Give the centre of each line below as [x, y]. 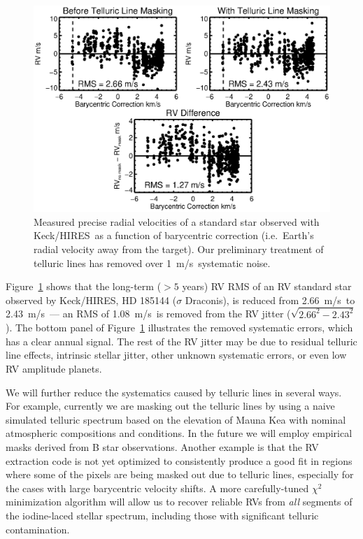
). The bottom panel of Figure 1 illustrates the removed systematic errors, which [179, 328]
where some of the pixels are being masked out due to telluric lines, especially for [180, 474]
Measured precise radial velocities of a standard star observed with [177, 221]
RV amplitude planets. [54, 369]
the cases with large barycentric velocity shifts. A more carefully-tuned [157, 488]
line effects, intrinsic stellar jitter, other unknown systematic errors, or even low [176, 355]
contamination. [38, 529]
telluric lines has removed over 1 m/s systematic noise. [152, 263]
